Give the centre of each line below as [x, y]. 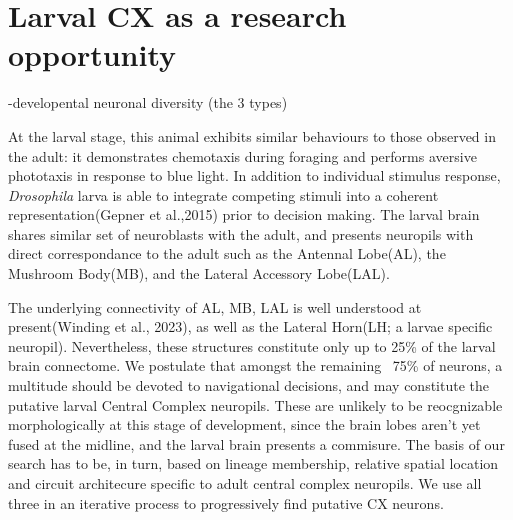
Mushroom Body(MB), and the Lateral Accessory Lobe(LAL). [199, 273]
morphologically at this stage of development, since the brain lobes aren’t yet [244, 424]
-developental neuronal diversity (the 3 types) [148, 102]
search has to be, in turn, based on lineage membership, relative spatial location [253, 463]
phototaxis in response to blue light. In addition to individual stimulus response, [254, 175]
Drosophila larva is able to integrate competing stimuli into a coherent [223, 194]
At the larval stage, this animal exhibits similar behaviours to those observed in [252, 135]
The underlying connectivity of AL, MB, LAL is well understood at [215, 306]
